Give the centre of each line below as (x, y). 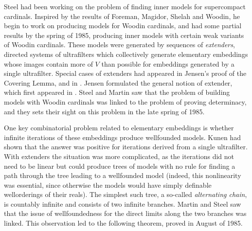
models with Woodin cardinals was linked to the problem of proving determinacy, (125, 101)
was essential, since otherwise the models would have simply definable (108, 185)
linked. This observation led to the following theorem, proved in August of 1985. (123, 223)
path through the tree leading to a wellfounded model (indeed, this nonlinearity (123, 175)
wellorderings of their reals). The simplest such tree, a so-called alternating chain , (126, 194)
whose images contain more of (48, 63)
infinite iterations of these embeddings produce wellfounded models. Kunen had (122, 137)
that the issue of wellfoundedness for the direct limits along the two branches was (125, 213)
